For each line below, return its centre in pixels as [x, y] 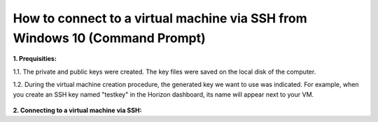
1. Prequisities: [35, 59]
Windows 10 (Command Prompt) [109, 38]
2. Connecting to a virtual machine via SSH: [77, 110]
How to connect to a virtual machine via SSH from [160, 18]
